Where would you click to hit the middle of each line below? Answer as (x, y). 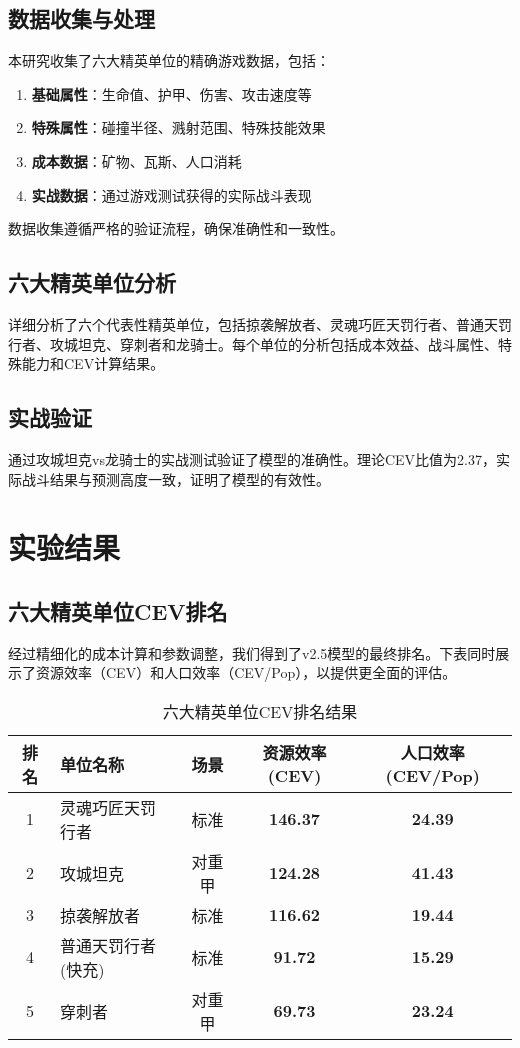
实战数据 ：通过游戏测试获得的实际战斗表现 (171, 194)
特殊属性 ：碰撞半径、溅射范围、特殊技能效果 (178, 127)
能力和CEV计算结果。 (93, 363)
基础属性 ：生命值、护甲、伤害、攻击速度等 (171, 93)
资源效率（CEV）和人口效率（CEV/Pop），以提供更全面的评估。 (246, 672)
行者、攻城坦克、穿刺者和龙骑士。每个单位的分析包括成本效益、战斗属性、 (253, 343)
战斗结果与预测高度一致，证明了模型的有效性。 (175, 478)
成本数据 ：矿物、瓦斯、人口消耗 (136, 160)
